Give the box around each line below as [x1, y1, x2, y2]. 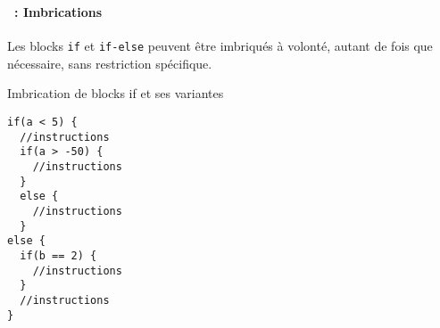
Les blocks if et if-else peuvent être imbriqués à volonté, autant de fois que [7, 37, 433, 55]
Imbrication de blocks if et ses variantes [7, 84, 224, 102]
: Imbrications [14, 2, 103, 20]
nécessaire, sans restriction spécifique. [7, 53, 212, 72]
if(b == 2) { [20, 249, 97, 262]
